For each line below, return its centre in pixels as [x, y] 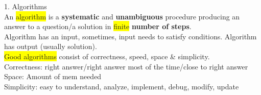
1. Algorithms [26, 6]
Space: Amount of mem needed [53, 76]
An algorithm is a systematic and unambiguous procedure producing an [122, 16]
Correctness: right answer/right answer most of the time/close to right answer [126, 66]
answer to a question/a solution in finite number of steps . [98, 26]
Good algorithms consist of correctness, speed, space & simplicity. [107, 56]
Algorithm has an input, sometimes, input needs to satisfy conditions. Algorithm [130, 36]
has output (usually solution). [51, 46]
